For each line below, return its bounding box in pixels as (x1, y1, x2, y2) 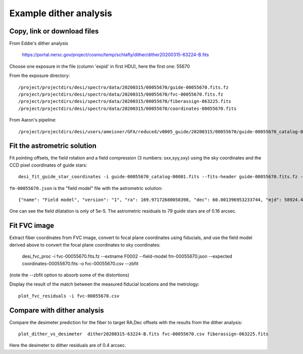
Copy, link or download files (9, 27, 99, 35)
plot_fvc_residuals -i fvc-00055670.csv (18, 293, 120, 299)
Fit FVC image (9, 221, 55, 230)
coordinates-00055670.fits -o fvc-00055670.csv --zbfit (22, 260, 139, 266)
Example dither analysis (9, 8, 112, 19)
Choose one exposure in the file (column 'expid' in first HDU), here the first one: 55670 (9, 63, 190, 69)
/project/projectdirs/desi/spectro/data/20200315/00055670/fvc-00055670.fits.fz (18, 92, 224, 97)
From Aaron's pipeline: (9, 117, 57, 123)
